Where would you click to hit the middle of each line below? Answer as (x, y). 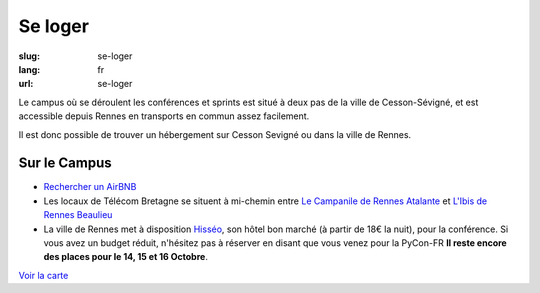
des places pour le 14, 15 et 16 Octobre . (126, 257)
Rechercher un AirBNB (90, 187)
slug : (29, 56)
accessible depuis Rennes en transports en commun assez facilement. (164, 116)
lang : (29, 69)
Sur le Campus (65, 163)
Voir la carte (43, 275)
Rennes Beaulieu (78, 215)
